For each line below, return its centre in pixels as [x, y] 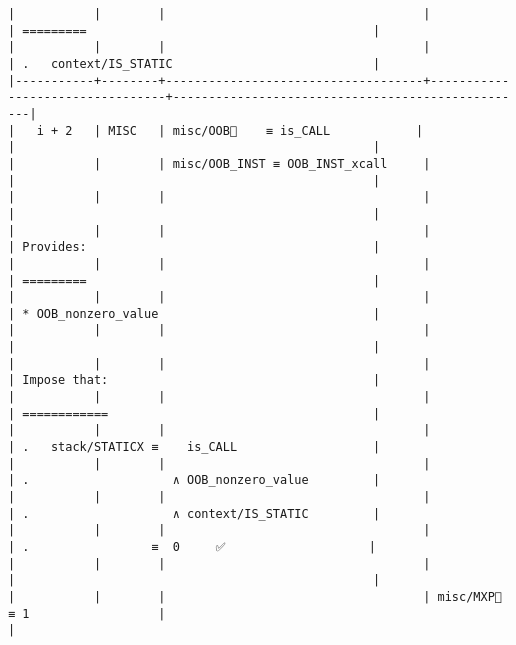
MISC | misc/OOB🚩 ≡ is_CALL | [266, 130]
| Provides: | [194, 247]
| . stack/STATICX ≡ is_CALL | [194, 447]
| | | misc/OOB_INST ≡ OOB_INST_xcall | [219, 163]
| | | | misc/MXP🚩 [255, 596]
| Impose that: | [194, 380]
